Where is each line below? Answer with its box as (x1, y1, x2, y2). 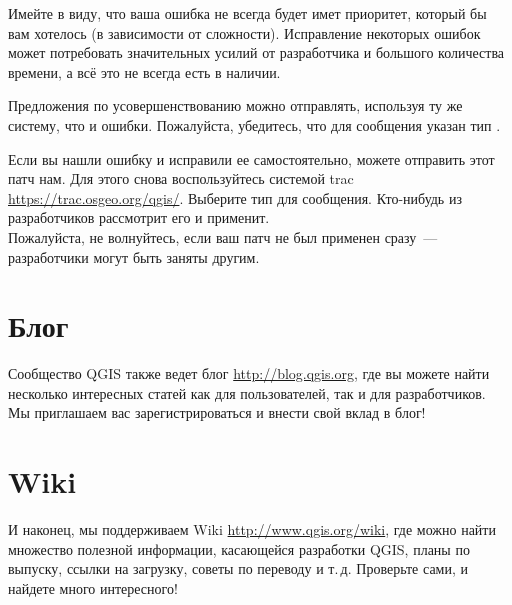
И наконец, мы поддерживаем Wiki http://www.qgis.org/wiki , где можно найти (8, 519, 496, 540)
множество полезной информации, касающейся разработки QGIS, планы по (8, 538, 470, 559)
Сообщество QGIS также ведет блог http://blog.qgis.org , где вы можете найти (8, 363, 490, 384)
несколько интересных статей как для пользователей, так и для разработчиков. (8, 382, 486, 403)
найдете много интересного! (8, 577, 178, 598)
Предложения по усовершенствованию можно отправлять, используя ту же (8, 95, 463, 116)
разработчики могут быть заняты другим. (8, 246, 260, 267)
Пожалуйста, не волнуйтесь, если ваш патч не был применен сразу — (8, 226, 438, 247)
